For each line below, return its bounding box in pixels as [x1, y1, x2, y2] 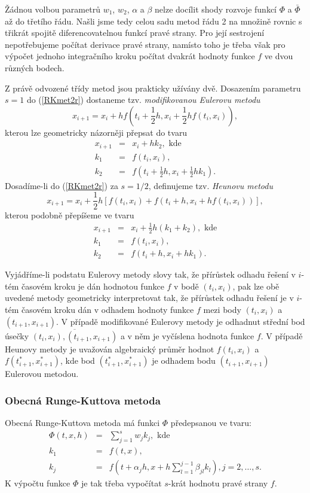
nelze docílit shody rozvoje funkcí [155, 3, 277, 15]
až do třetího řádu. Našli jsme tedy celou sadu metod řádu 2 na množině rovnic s [5, 14, 302, 27]
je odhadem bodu [152, 354, 216, 367]
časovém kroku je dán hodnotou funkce [21, 279, 164, 292]
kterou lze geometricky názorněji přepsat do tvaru [5, 126, 188, 138]
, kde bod [60, 354, 95, 367]
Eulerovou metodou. [5, 367, 79, 380]
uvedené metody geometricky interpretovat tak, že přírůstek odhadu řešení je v [5, 291, 294, 304]
